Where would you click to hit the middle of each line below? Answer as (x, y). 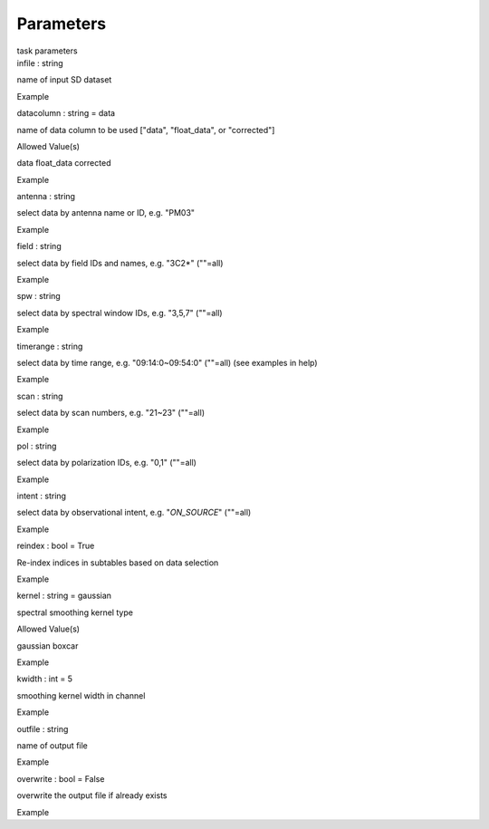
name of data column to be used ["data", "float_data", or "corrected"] (146, 130)
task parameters (47, 51)
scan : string (40, 396)
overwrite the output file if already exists (92, 795)
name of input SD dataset (64, 80)
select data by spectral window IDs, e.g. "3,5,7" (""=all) (120, 313)
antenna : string (46, 197)
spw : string (38, 296)
